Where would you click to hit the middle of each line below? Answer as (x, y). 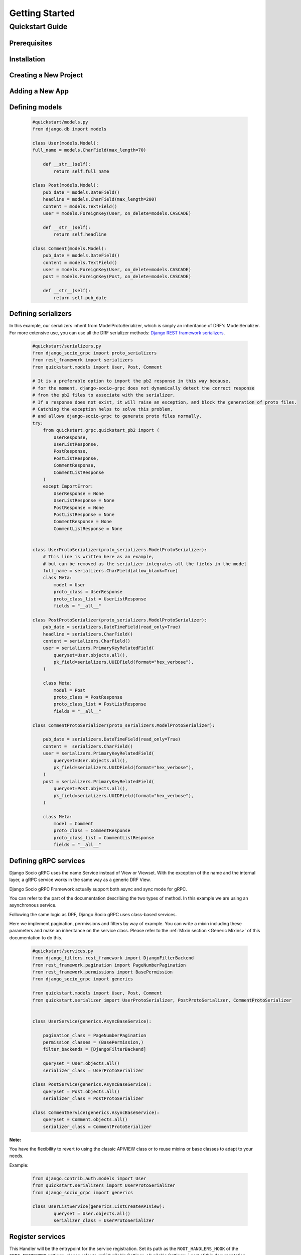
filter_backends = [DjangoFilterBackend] (95, 1049)
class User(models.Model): (65, 143)
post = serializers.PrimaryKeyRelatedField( (99, 781)
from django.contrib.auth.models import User (89, 1178)
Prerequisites (31, 43)
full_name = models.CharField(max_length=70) (89, 150)
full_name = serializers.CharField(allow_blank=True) (110, 571)
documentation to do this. (36, 937)
